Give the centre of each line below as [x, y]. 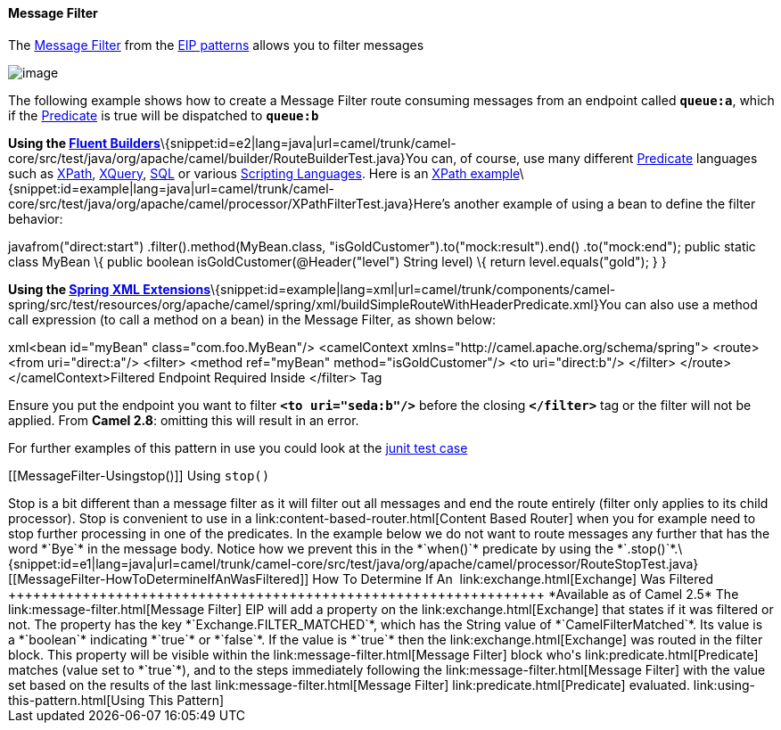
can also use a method [691, 304]
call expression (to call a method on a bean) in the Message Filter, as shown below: [252, 319]
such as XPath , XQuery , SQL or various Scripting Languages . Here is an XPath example [264, 173]
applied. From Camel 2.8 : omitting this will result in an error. [184, 420]
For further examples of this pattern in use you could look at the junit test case [238, 447]
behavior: [36, 218]
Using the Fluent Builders [84, 143]
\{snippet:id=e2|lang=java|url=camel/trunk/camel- [308, 143]
